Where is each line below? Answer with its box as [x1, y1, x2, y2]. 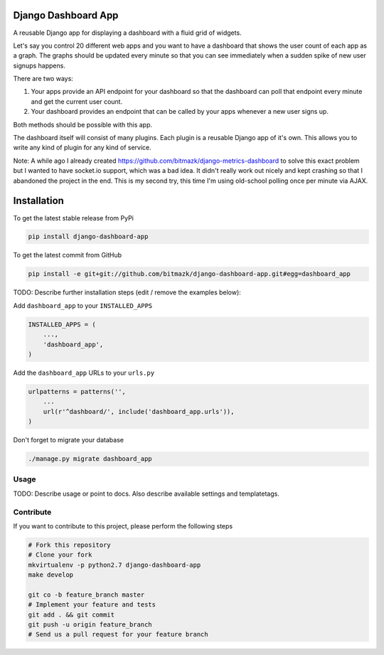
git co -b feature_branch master [28, 590, 145, 599]
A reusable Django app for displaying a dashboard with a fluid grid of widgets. [13, 28, 242, 37]
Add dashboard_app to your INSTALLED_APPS [13, 301, 153, 309]
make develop [28, 571, 74, 579]
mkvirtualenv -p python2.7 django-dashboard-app [28, 560, 201, 569]
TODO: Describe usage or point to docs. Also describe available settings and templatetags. [13, 489, 280, 498]
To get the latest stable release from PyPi [13, 213, 134, 222]
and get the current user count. [31, 97, 123, 106]
